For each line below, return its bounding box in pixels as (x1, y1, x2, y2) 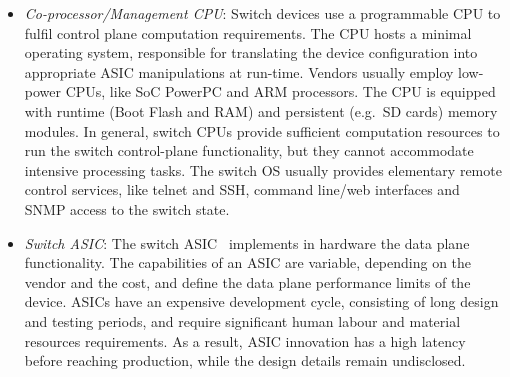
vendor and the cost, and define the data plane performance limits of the (24, 271, 471, 292)
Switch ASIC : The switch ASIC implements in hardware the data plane (24, 232, 470, 253)
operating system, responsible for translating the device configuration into (24, 42, 478, 63)
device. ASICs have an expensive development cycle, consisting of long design (24, 291, 499, 312)
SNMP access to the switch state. (24, 198, 230, 219)
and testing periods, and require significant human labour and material (24, 310, 461, 331)
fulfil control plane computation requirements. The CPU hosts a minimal (24, 22, 472, 43)
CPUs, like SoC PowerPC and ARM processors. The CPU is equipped (65, 81, 496, 102)
